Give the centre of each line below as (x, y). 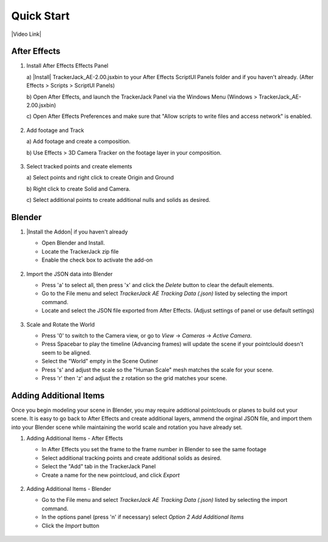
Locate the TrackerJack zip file (80, 251)
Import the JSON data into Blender (70, 274)
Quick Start (40, 16)
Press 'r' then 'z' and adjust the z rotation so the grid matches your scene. (134, 378)
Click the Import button (70, 526)
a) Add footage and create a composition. (78, 141)
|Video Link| (26, 34)
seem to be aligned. (66, 352)
